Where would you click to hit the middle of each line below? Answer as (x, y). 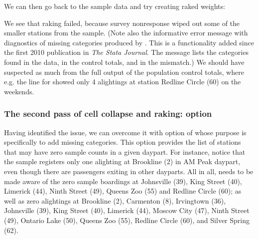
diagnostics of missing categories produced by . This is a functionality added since (129, 42)
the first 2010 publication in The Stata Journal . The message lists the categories (126, 52)
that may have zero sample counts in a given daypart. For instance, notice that (125, 151)
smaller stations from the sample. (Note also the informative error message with (126, 33)
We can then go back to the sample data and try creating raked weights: (115, 6)
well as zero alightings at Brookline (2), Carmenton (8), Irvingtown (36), (115, 200)
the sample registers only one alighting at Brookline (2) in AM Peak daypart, (122, 161)
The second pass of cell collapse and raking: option (108, 114)
